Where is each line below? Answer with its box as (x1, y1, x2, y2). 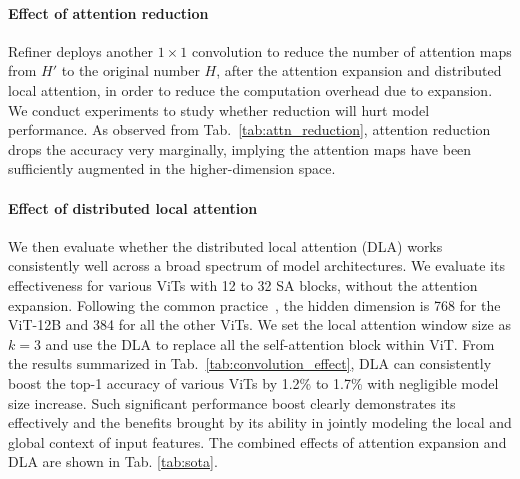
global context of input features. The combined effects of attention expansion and (8, 431, 507, 452)
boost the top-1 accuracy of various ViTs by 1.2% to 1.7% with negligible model (8, 372, 499, 393)
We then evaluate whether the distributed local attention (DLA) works (8, 235, 443, 256)
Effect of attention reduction (8, 2, 209, 23)
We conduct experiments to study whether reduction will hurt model (8, 99, 430, 120)
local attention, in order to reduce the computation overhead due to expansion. (8, 79, 493, 100)
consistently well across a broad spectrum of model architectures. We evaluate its (8, 255, 505, 276)
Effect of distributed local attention (8, 197, 258, 218)
